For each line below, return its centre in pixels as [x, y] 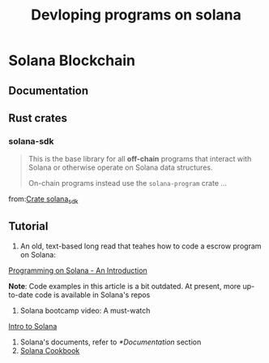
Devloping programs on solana [136, 15]
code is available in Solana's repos [93, 295]
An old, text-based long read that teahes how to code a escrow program [141, 246]
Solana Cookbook [50, 350]
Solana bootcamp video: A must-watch [85, 310]
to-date [21, 295]
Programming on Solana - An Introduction [78, 270]
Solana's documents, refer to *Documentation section [111, 342]
